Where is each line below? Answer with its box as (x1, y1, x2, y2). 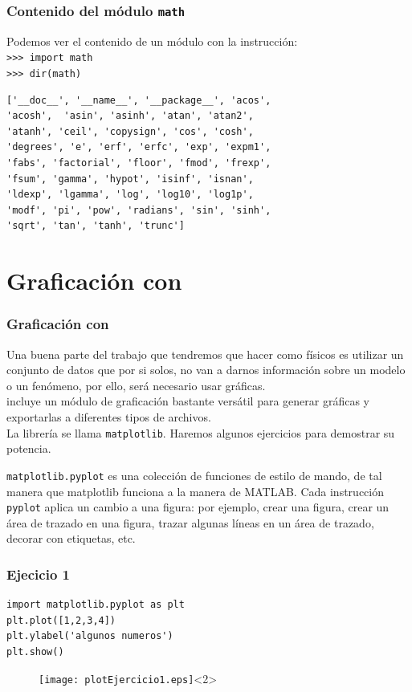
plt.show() (6, 645, 64, 657)
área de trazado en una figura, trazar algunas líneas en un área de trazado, (6, 514, 374, 531)
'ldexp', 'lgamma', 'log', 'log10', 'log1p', (6, 189, 254, 201)
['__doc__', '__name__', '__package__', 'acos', (6, 94, 271, 106)
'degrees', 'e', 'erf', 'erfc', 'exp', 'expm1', (6, 141, 271, 153)
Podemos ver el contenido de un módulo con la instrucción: (6, 32, 298, 49)
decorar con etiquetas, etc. (6, 530, 136, 547)
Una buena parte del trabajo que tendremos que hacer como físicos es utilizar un (6, 345, 404, 362)
